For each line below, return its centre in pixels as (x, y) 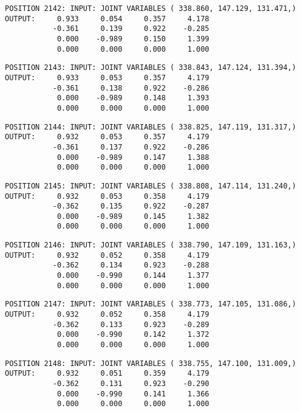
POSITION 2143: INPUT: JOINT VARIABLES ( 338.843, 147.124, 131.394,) (151, 68)
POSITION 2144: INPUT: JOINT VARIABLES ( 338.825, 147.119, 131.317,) (151, 127)
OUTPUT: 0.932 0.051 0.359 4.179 (107, 374)
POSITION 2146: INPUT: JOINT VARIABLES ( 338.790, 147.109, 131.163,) (151, 245)
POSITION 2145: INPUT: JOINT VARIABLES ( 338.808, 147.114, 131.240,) (151, 186)
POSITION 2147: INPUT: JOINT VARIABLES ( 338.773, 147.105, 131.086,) (151, 304)
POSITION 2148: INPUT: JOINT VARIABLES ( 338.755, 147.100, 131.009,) (151, 363)
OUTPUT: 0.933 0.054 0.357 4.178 (107, 19)
